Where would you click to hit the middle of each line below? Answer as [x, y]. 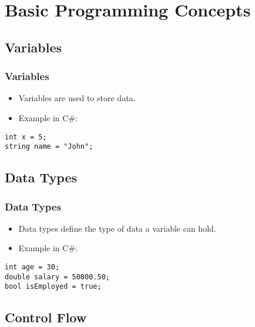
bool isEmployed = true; [53, 287]
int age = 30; [32, 267]
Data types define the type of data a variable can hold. [117, 228]
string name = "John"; [49, 147]
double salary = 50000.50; [57, 277]
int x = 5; [26, 137]
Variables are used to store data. [77, 98]
